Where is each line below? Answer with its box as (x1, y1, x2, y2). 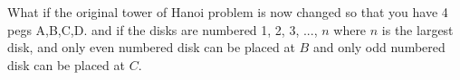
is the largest (381, 20, 454, 39)
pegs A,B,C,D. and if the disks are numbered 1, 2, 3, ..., (7, 20, 318, 39)
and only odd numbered (312, 38, 446, 57)
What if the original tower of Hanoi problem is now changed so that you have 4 (7, 3, 448, 21)
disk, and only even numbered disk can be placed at (7, 38, 295, 57)
